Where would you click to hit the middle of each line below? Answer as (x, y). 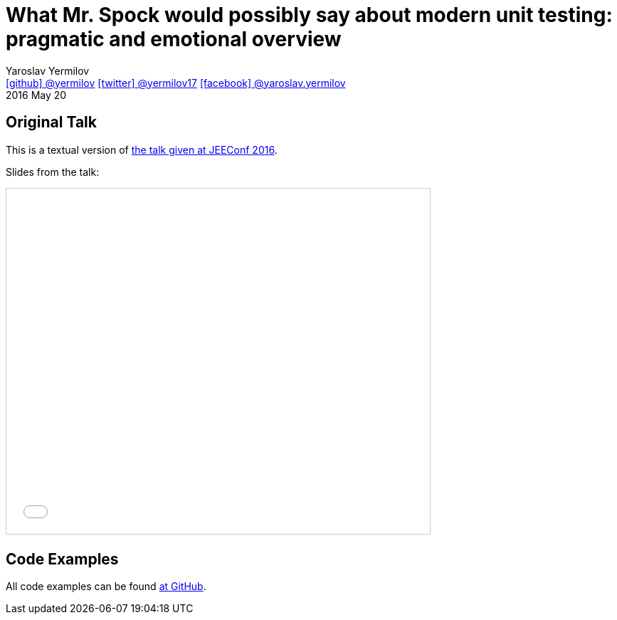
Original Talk (51, 122)
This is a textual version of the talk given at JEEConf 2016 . (142, 149)
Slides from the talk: (53, 172)
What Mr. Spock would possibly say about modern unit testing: (309, 15)
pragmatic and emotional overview (174, 39)
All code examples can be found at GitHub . (106, 587)
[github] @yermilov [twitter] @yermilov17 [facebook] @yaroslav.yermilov (176, 83)
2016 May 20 (36, 95)
